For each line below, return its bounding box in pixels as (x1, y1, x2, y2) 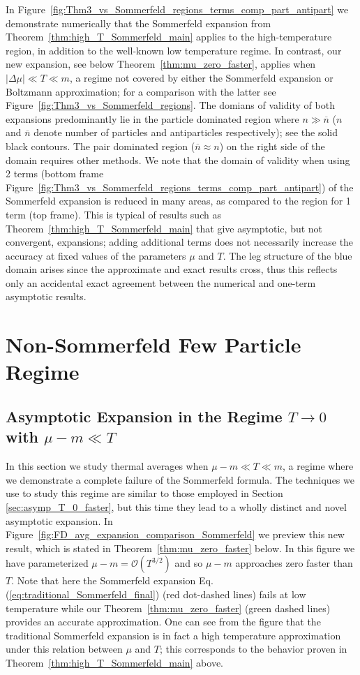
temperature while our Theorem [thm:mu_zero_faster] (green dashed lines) (6, 600, 331, 615)
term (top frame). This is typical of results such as (6, 207, 221, 221)
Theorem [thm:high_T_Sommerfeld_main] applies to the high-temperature (6, 29, 332, 44)
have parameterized (6, 556, 89, 570)
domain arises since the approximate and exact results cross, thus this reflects (6, 262, 338, 276)
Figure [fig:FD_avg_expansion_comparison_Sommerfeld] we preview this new (6, 527, 345, 542)
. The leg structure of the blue (223, 248, 352, 262)
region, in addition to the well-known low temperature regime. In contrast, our (6, 43, 342, 57)
